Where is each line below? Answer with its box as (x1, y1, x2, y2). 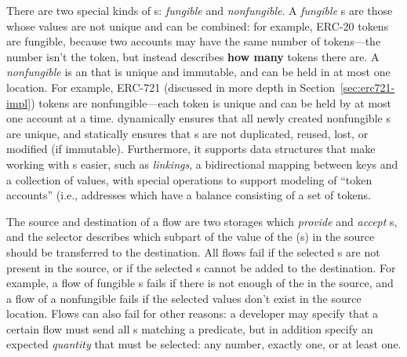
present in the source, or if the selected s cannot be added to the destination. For (6, 259, 396, 275)
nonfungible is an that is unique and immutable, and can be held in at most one (6, 64, 391, 80)
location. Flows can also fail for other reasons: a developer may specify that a (6, 305, 378, 322)
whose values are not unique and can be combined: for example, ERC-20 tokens (6, 17, 389, 34)
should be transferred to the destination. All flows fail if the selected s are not (6, 243, 380, 260)
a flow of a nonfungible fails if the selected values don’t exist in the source (6, 290, 362, 306)
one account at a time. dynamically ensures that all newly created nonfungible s (6, 110, 391, 126)
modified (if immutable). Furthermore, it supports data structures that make (6, 140, 376, 157)
